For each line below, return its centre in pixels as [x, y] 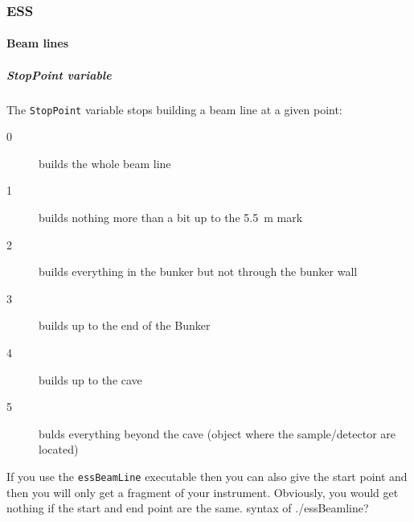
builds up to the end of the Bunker [125, 325]
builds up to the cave [90, 379]
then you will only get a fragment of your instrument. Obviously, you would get [203, 492]
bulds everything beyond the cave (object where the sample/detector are [217, 433]
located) [59, 449]
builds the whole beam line [105, 163]
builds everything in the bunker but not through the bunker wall [198, 271]
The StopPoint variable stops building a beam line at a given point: [174, 109]
